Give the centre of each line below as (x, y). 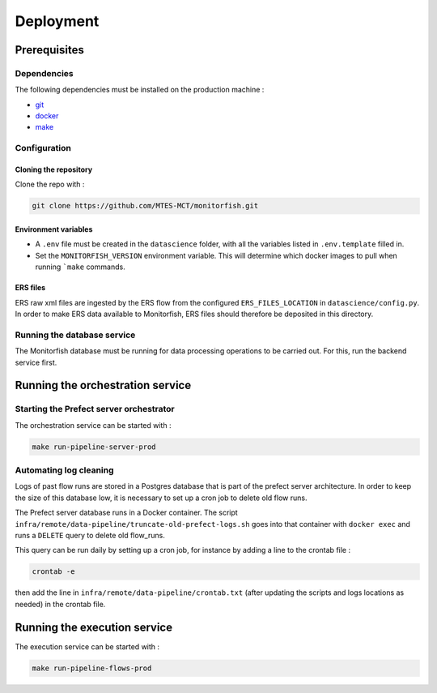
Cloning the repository (54, 169)
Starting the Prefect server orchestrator (95, 409)
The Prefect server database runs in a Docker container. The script (126, 513)
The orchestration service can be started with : (93, 425)
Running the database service (75, 335)
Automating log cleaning (64, 470)
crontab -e (53, 572)
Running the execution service (94, 627)
